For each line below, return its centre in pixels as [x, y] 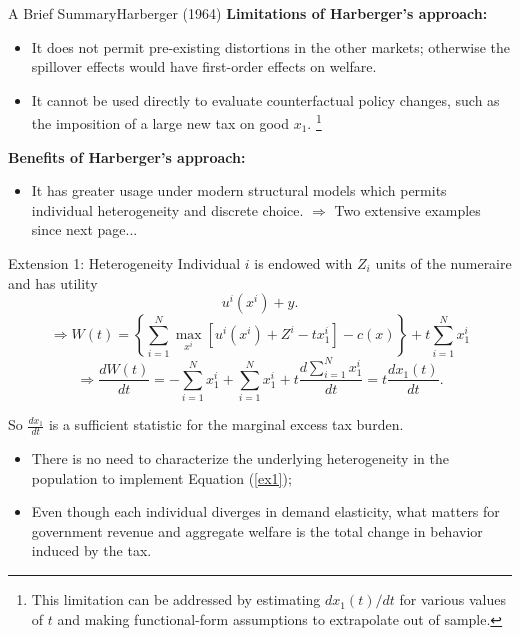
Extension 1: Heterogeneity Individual [124, 263]
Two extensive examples [407, 209]
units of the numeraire [443, 263]
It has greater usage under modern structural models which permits [239, 190]
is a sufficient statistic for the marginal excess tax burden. [226, 424]
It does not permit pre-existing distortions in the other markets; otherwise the [271, 46]
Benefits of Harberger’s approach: [127, 156]
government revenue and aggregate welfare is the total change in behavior [257, 530]
